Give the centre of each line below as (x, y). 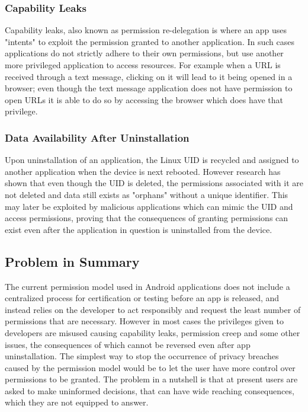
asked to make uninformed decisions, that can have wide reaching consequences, (150, 390)
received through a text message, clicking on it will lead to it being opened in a (149, 76)
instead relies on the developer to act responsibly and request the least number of (153, 309)
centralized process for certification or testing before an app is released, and (142, 298)
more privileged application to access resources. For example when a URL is (143, 65)
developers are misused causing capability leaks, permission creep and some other (153, 332)
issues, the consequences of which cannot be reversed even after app (128, 344)
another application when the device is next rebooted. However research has (143, 171)
